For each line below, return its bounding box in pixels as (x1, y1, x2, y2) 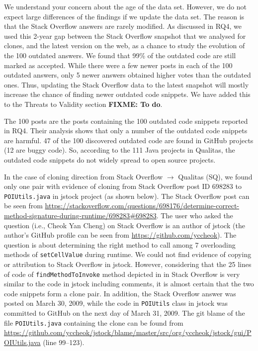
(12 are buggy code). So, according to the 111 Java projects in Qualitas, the (4, 145, 235, 155)
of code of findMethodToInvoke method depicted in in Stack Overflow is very (4, 268, 240, 279)
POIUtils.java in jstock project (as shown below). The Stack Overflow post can (4, 190, 250, 201)
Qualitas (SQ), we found (178, 171, 253, 181)
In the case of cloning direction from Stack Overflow (4, 171, 163, 181)
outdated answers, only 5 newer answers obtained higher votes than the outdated (4, 70, 251, 80)
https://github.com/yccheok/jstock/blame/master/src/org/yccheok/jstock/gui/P (4, 327, 252, 338)
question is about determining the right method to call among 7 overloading (4, 239, 236, 250)
